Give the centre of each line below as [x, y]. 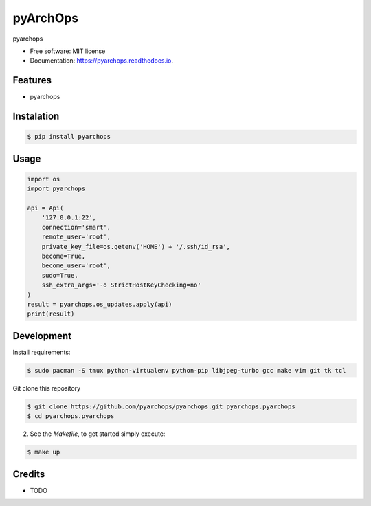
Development [42, 336]
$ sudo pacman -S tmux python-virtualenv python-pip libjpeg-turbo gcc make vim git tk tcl [187, 370]
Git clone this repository [47, 388]
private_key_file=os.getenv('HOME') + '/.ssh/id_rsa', [136, 246]
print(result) [51, 314]
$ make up [44, 452]
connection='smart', [76, 227]
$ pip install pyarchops [69, 137]
